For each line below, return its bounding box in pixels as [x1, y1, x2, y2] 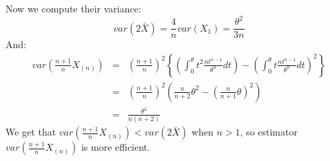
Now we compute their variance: [6, 1, 141, 15]
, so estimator [240, 125, 298, 139]
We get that [6, 125, 56, 139]
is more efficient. [81, 140, 150, 154]
